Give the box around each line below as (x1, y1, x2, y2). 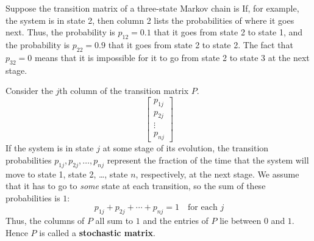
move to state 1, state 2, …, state (5, 167, 128, 180)
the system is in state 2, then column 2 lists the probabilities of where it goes (5, 13, 294, 26)
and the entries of (143, 214, 209, 227)
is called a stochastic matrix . (39, 226, 155, 239)
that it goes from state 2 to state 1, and (154, 26, 303, 38)
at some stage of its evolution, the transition (102, 142, 269, 154)
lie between (219, 214, 262, 227)
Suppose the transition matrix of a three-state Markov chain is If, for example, (5, 2, 299, 14)
